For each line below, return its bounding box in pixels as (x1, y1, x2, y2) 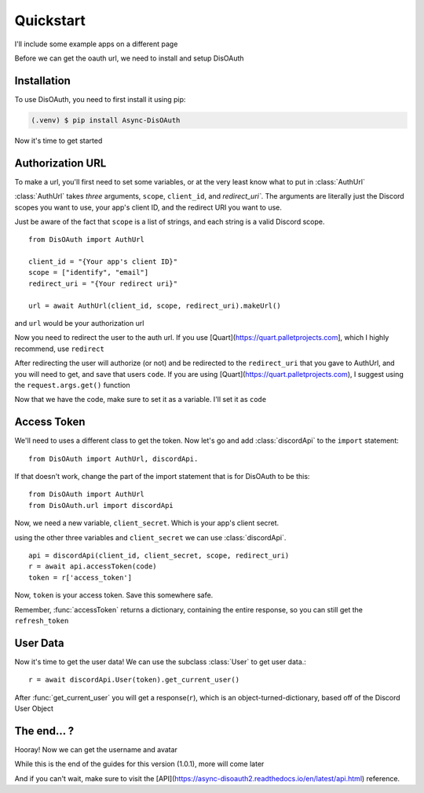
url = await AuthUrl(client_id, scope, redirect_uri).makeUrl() (28, 301, 282, 310)
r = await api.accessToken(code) (28, 562, 157, 571)
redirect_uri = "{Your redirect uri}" (28, 279, 178, 288)
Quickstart (14, 12, 86, 29)
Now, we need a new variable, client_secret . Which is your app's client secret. (14, 518, 280, 528)
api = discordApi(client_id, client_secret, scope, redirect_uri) (28, 551, 290, 560)
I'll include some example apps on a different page (14, 39, 178, 49)
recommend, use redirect (14, 344, 105, 353)
